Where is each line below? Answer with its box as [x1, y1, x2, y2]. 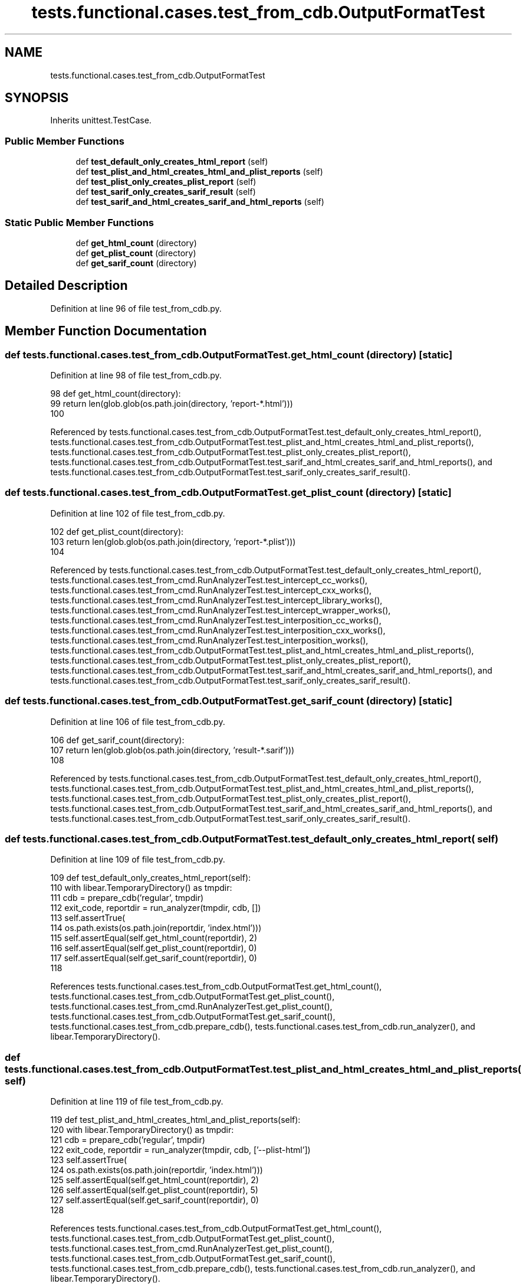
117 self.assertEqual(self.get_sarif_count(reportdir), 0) [50, 953, 257, 963]
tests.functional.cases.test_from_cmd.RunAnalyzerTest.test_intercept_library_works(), [50, 594, 383, 605]
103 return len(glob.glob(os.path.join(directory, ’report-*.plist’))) [50, 536, 296, 547]
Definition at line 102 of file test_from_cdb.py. [50, 508, 225, 518]
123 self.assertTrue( [50, 1155, 127, 1165]
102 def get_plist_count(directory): [50, 526, 184, 537]
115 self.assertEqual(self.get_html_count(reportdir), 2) [50, 933, 258, 943]
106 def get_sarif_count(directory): [50, 734, 185, 745]
